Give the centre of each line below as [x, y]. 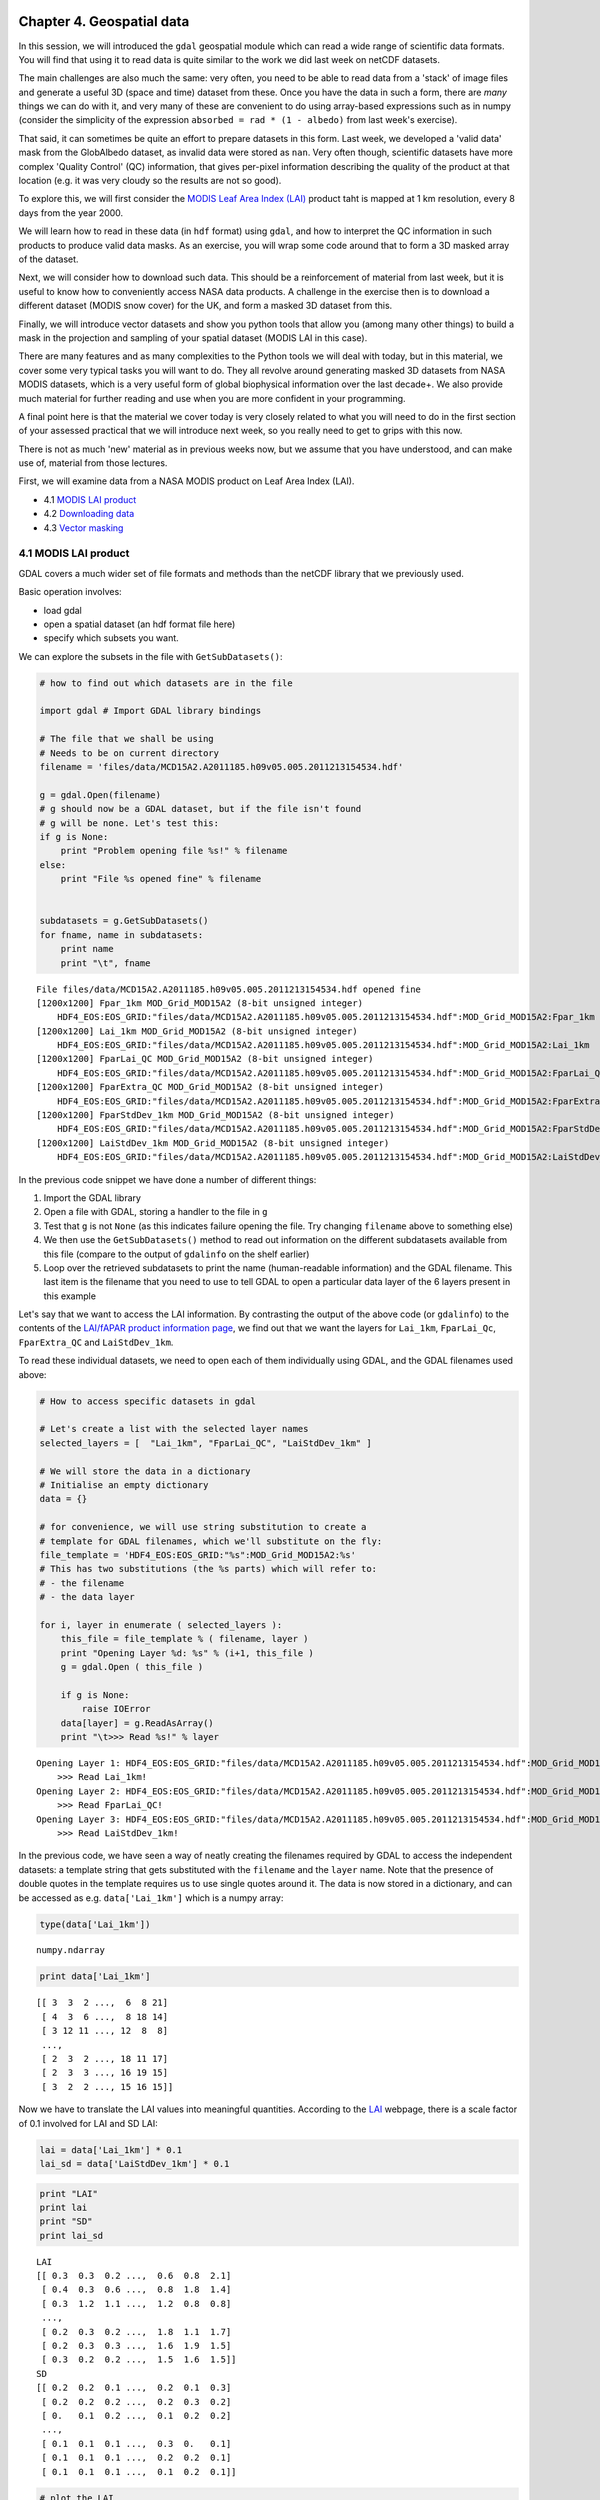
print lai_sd [71, 2235]
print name [87, 949]
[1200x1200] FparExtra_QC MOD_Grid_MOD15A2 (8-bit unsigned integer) [210, 1087]
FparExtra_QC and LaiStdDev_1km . [96, 1342]
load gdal [62, 610]
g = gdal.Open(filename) [100, 794]
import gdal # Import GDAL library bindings [150, 711]
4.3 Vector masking [83, 527]
